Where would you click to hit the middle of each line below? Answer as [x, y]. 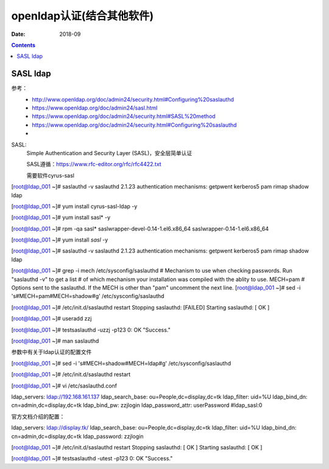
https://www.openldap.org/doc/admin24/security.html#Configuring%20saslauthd [134, 125]
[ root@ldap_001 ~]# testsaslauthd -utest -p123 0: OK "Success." [92, 459]
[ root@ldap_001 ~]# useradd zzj [51, 319]
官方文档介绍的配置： [38, 416]
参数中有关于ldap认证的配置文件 [51, 352]
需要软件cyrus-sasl [51, 175]
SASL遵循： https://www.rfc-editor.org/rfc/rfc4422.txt [94, 164]
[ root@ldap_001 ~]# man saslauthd [55, 341]
